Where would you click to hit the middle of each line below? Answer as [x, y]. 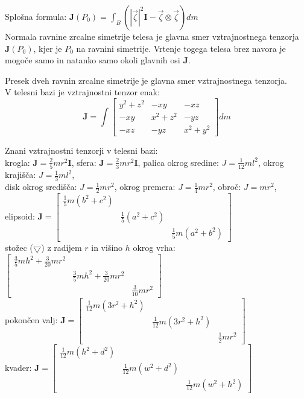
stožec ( [19, 247]
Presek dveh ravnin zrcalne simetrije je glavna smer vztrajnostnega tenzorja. [146, 80]
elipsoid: [20, 216]
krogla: [17, 162]
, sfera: [84, 162]
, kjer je [48, 48]
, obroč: [227, 187]
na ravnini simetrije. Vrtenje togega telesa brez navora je [181, 48]
